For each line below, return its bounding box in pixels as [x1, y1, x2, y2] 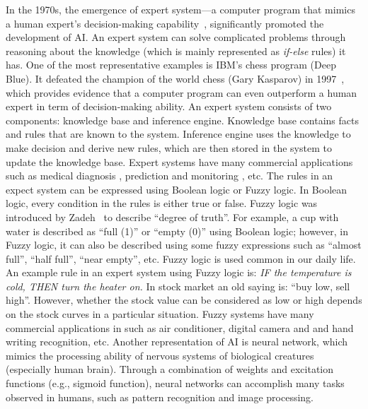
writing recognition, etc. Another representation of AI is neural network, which [6, 334, 348, 349]
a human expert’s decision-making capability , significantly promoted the [6, 16, 324, 30]
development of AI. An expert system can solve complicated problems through [6, 30, 346, 45]
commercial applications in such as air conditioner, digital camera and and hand [6, 320, 354, 335]
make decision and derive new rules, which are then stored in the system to [6, 140, 332, 155]
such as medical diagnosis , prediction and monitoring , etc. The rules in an [6, 168, 333, 183]
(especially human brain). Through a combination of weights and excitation [6, 362, 334, 377]
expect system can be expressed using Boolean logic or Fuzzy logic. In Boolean [6, 182, 347, 196]
